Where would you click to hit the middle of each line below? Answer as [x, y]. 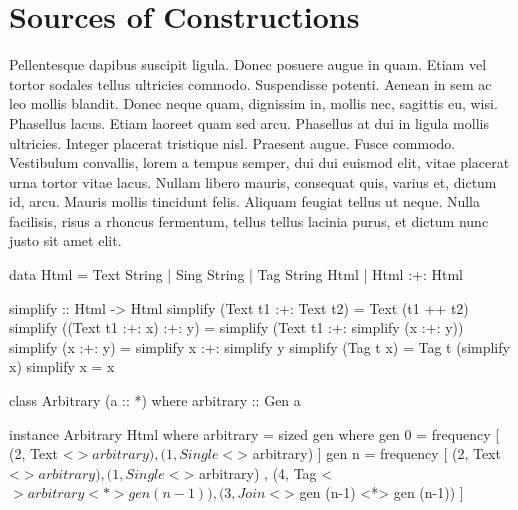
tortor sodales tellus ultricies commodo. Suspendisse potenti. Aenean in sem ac [250, 83]
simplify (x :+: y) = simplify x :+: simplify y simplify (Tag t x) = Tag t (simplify [259, 346]
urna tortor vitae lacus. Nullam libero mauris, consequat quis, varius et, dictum [253, 181]
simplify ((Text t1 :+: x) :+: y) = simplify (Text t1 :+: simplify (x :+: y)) [236, 327]
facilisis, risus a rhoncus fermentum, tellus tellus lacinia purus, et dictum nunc [249, 220]
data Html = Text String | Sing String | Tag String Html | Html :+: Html [236, 274]
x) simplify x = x [62, 366]
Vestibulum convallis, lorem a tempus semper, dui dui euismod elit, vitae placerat [259, 162]
